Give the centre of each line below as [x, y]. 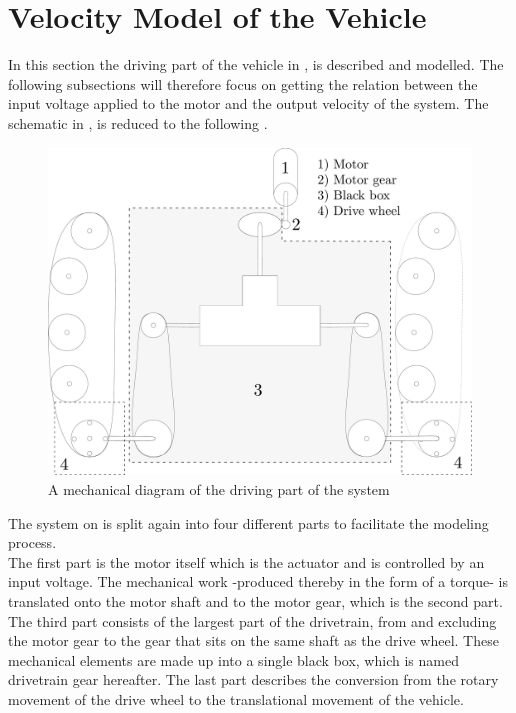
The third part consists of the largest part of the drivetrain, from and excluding [252, 620]
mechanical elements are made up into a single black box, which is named [233, 659]
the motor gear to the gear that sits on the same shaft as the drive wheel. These [253, 640]
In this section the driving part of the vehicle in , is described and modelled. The [256, 64]
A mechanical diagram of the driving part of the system [219, 489]
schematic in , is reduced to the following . [138, 122]
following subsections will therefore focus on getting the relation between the [243, 83]
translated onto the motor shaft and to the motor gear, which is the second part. [255, 601]
